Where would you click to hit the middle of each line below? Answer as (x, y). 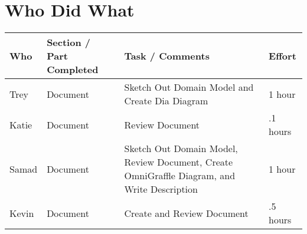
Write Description (161, 189)
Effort (282, 56)
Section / (68, 42)
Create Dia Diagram (166, 101)
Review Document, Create (179, 162)
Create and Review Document (186, 213)
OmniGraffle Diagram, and (180, 176)
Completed (73, 70)
